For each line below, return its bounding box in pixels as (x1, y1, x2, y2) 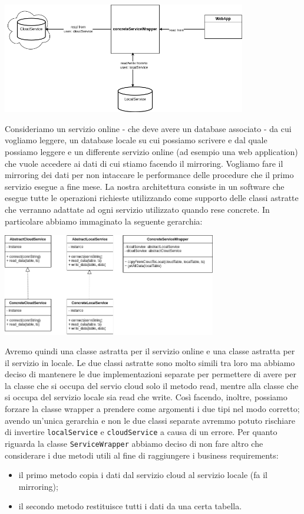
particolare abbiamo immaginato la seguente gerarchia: (5, 215, 203, 227)
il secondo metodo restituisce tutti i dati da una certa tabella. (18, 500, 242, 512)
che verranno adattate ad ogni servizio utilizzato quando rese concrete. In (5, 203, 270, 215)
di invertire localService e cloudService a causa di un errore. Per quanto (5, 426, 277, 438)
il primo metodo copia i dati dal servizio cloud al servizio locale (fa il (18, 469, 268, 481)
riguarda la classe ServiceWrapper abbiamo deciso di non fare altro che (5, 437, 263, 449)
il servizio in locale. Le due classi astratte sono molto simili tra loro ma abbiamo (5, 356, 295, 368)
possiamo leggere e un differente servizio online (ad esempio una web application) (5, 146, 298, 158)
